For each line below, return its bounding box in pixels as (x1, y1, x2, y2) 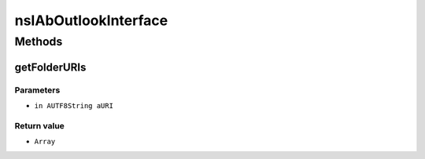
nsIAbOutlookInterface (14, 12, 168, 29)
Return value (14, 120, 65, 131)
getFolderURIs (14, 60, 87, 74)
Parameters (14, 85, 61, 96)
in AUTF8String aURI (34, 101, 114, 110)
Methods (14, 34, 63, 49)
